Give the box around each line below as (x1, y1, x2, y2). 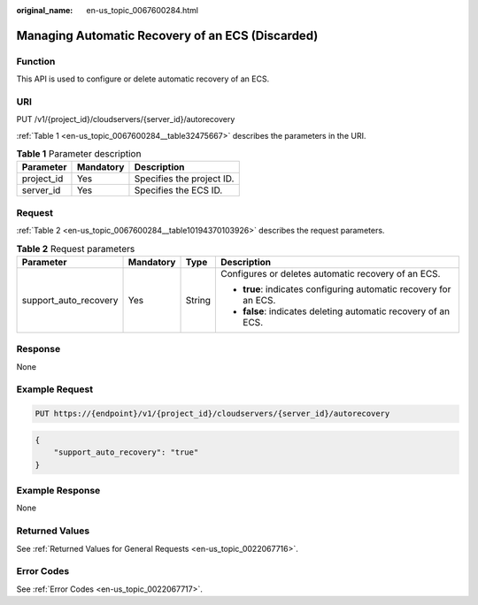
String (185, 294, 212, 306)
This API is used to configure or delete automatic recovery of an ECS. (16, 73, 270, 84)
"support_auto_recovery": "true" (53, 448, 199, 457)
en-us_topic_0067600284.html (86, 5, 199, 15)
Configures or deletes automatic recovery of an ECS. (220, 267, 441, 280)
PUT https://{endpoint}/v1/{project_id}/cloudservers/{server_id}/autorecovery (35, 409, 390, 419)
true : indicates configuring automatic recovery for (243, 283, 451, 295)
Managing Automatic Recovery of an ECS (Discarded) (16, 27, 319, 43)
